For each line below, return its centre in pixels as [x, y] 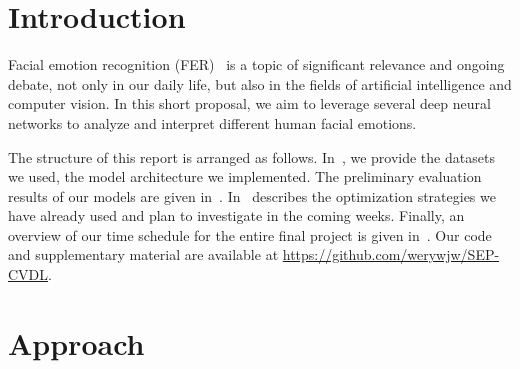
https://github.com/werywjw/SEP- [391, 254]
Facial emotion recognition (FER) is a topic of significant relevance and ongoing [256, 64]
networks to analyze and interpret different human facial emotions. [212, 122]
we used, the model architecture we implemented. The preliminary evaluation [245, 176]
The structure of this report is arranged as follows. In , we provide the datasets [251, 156]
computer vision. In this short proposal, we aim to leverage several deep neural [249, 103]
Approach [76, 342]
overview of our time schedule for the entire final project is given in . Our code [250, 234]
